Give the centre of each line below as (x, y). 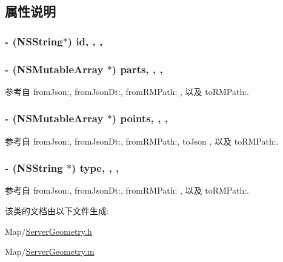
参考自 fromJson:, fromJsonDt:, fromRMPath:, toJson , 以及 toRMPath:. (142, 141)
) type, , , (95, 168)
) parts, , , (137, 69)
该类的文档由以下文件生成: (57, 211)
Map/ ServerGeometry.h (48, 231)
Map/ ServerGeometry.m (50, 251)
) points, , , (140, 118)
